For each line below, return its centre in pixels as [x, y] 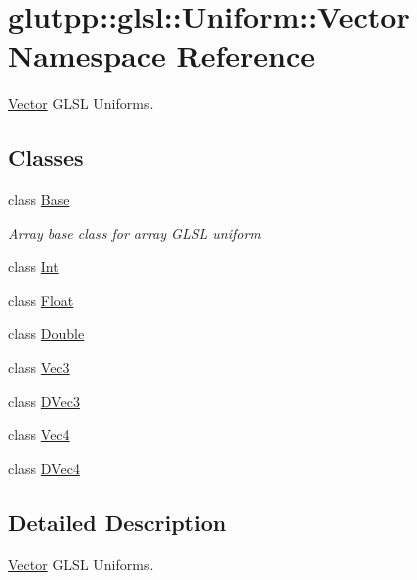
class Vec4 [39, 434]
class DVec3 [44, 400]
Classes [46, 157]
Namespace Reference [161, 55]
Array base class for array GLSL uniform [134, 232]
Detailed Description [117, 521]
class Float [41, 299]
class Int [33, 266]
